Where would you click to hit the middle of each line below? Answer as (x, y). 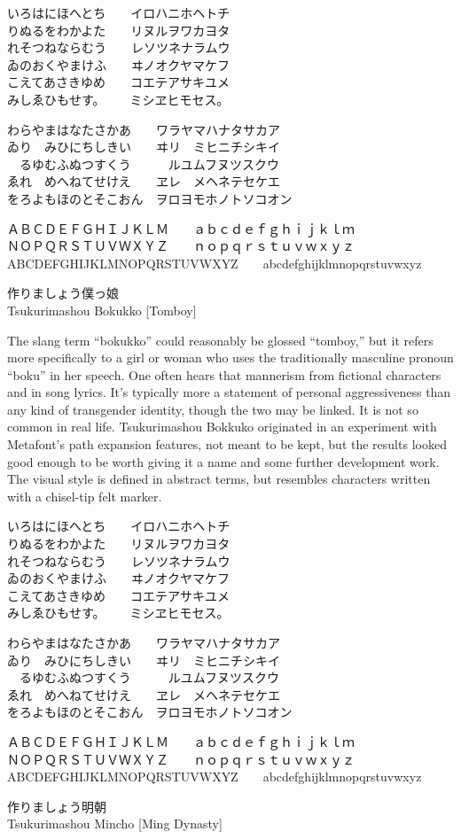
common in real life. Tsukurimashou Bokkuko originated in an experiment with (222, 427)
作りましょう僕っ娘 (63, 293)
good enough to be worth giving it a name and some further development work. (223, 461)
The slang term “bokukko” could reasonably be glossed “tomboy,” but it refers (220, 340)
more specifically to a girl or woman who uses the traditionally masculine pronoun (230, 357)
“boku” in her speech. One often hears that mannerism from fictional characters (224, 374)
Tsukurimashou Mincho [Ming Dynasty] (115, 823)
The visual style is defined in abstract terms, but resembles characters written (219, 479)
